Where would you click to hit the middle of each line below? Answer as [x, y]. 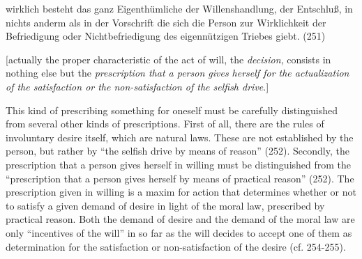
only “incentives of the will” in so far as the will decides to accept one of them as [179, 232]
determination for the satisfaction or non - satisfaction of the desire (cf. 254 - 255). [176, 246]
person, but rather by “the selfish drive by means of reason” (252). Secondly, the [178, 151]
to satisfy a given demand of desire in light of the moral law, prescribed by [165, 205]
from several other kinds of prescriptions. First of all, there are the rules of [165, 124]
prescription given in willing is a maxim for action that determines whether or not [181, 192]
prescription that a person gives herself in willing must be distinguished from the [179, 164]
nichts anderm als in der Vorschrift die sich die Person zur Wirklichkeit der [166, 22]
